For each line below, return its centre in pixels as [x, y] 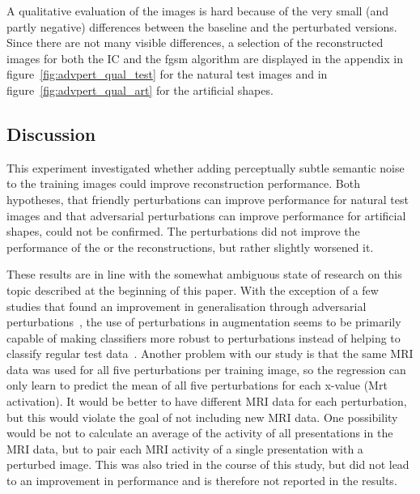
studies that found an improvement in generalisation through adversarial [187, 306]
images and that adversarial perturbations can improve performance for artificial [206, 215]
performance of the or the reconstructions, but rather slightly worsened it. [190, 247]
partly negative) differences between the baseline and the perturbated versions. [202, 26]
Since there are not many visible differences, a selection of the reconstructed [195, 43]
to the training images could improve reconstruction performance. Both [183, 183]
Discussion [51, 133]
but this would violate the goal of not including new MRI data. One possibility [202, 417]
